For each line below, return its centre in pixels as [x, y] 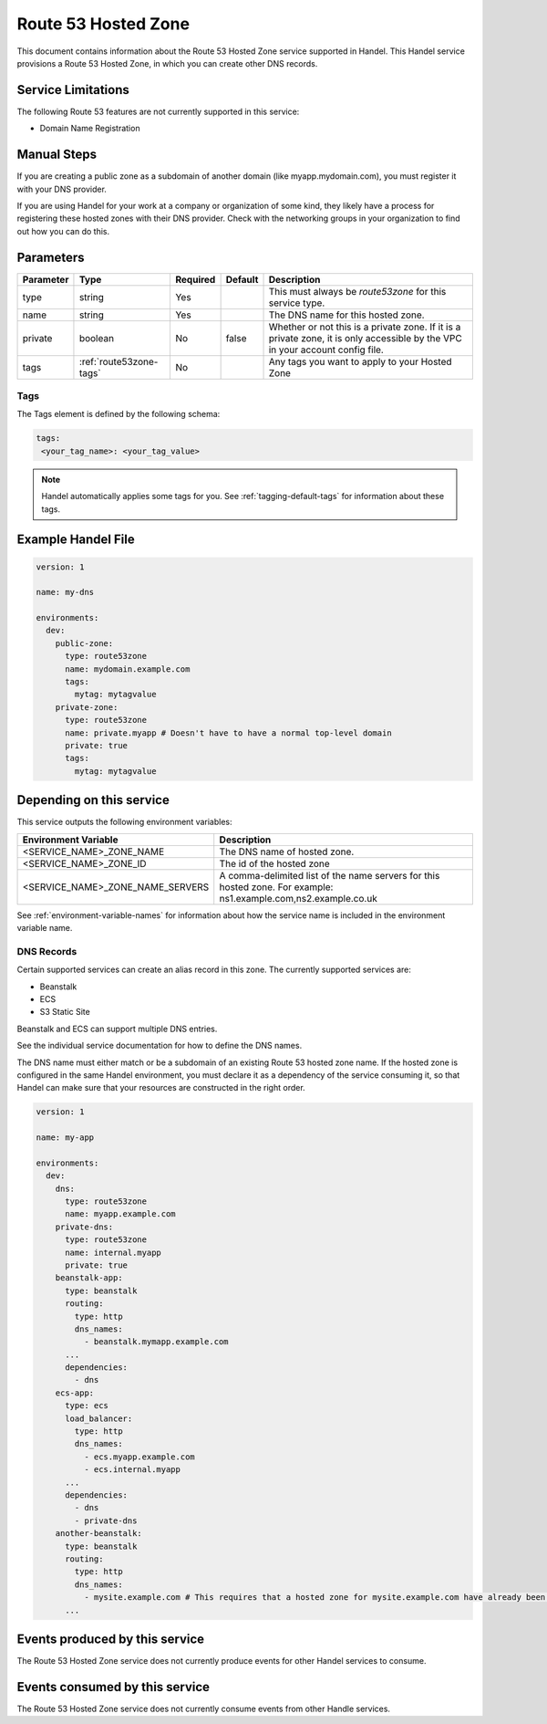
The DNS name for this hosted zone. [346, 315]
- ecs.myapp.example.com [139, 1457]
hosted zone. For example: [276, 887]
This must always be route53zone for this [357, 291]
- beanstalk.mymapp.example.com [156, 1342]
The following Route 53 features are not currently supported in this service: [158, 111]
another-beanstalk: [99, 1534]
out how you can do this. [63, 231]
